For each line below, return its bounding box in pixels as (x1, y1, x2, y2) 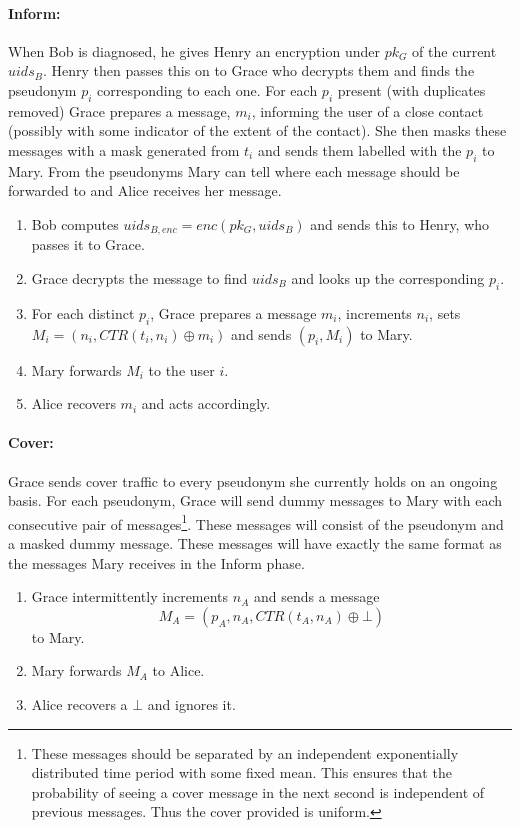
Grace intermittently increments (31, 586, 229, 607)
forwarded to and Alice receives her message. (8, 180, 282, 201)
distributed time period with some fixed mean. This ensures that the (31, 762, 452, 783)
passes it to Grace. (31, 234, 145, 255)
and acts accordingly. (141, 393, 271, 414)
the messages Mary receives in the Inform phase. (8, 552, 305, 573)
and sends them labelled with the (257, 139, 462, 160)
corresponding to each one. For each (97, 79, 318, 100)
